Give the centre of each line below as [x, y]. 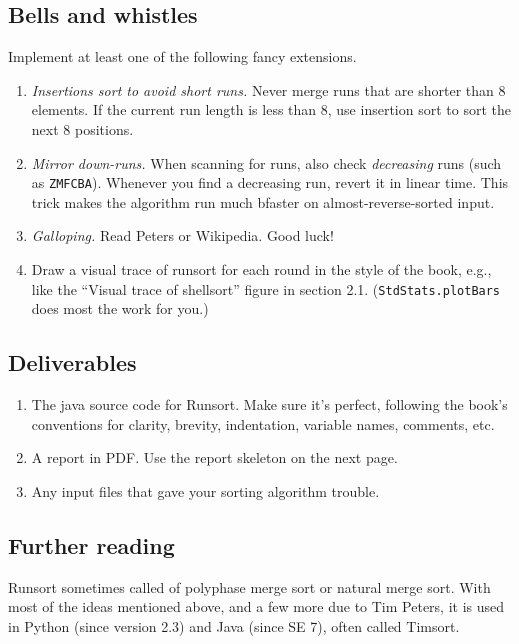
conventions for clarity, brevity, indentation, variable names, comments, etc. [263, 423]
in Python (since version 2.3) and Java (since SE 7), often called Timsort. [234, 625]
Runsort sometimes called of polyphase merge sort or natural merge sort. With [249, 586]
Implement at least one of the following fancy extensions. [182, 56]
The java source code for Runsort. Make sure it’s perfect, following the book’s [269, 404]
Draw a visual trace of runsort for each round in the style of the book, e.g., [261, 269]
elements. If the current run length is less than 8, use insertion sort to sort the [271, 109]
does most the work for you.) [120, 308]
